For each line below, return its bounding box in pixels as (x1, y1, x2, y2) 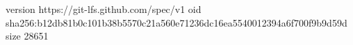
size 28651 (6, 29, 49, 43)
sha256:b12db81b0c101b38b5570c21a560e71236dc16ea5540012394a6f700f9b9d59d (6, 15, 347, 29)
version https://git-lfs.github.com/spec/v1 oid (6, 2, 202, 16)
